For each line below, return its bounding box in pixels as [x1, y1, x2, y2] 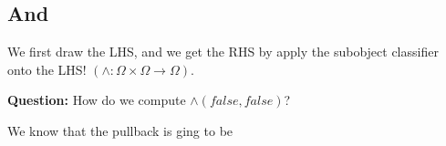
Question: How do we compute [7, 90, 186, 109]
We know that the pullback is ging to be [7, 120, 233, 140]
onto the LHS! [7, 59, 87, 78]
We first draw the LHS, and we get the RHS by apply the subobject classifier [7, 42, 439, 61]
